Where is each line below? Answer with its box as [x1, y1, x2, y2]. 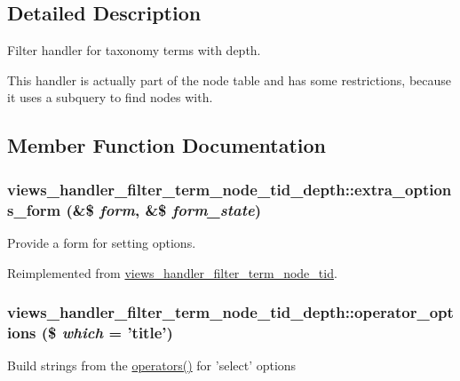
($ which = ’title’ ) [41, 321, 173, 343]
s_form [7, 198, 61, 220]
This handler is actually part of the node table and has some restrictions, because [7, 70, 452, 89]
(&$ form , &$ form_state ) [66, 198, 262, 220]
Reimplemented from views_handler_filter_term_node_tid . [7, 263, 337, 282]
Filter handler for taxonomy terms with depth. [7, 41, 261, 60]
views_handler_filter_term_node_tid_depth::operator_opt [7, 301, 454, 323]
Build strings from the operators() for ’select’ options [7, 356, 297, 375]
